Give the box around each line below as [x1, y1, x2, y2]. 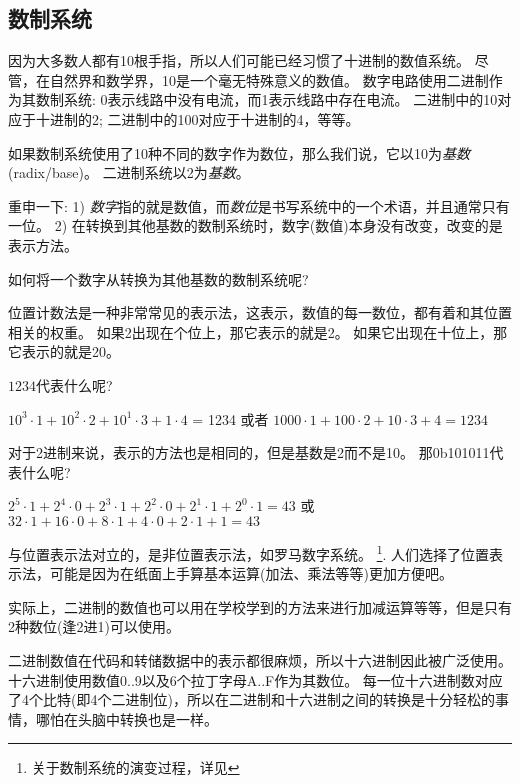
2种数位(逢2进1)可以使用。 [8, 616, 180, 637]
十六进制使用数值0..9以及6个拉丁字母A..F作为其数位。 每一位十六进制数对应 [8, 669, 503, 690]
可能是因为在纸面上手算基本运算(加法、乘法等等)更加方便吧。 [49, 563, 453, 584]
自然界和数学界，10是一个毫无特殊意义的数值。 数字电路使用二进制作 [49, 69, 503, 90]
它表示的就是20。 [8, 341, 120, 362]
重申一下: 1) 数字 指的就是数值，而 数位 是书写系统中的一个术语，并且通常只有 [8, 195, 510, 216]
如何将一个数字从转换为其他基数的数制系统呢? [8, 268, 309, 289]
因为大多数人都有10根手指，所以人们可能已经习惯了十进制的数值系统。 [8, 50, 470, 71]
